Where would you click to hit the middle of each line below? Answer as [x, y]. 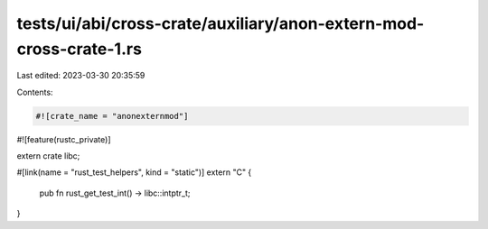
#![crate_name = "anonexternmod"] [112, 116]
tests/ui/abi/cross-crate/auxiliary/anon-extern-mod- [221, 23]
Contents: [35, 92]
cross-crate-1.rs [79, 49]
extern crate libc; [48, 156]
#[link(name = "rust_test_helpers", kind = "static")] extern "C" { [134, 172]
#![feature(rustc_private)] [64, 139]
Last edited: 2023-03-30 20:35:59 [81, 76]
